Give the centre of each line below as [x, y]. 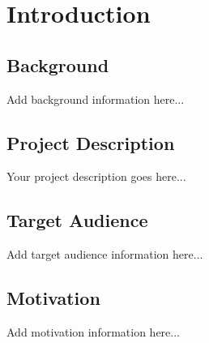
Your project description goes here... [96, 176]
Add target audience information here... [105, 254]
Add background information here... [96, 99]
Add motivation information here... [94, 331]
